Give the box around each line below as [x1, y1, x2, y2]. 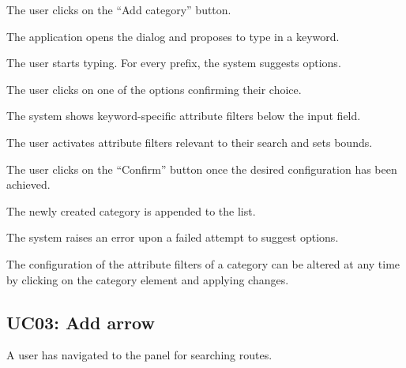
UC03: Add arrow [6, 310, 155, 334]
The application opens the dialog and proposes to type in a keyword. [6, 28, 340, 44]
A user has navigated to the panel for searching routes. [6, 347, 273, 363]
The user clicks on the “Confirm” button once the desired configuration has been [6, 160, 397, 177]
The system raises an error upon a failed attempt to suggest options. [6, 229, 339, 246]
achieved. [6, 176, 51, 193]
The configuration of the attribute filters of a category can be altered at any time [6, 255, 400, 272]
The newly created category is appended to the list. [6, 202, 256, 219]
